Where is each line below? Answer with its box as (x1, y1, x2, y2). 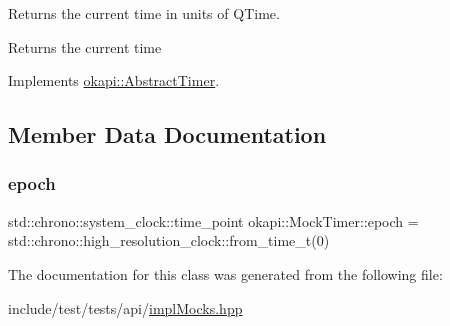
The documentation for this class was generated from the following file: (8, 263, 443, 284)
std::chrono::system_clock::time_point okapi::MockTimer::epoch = (8, 210, 419, 231)
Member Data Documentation (8, 119, 327, 150)
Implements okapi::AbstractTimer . (8, 70, 220, 91)
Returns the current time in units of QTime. (8, 3, 280, 23)
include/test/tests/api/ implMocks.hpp (8, 297, 243, 318)
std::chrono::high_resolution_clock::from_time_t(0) (8, 230, 330, 251)
